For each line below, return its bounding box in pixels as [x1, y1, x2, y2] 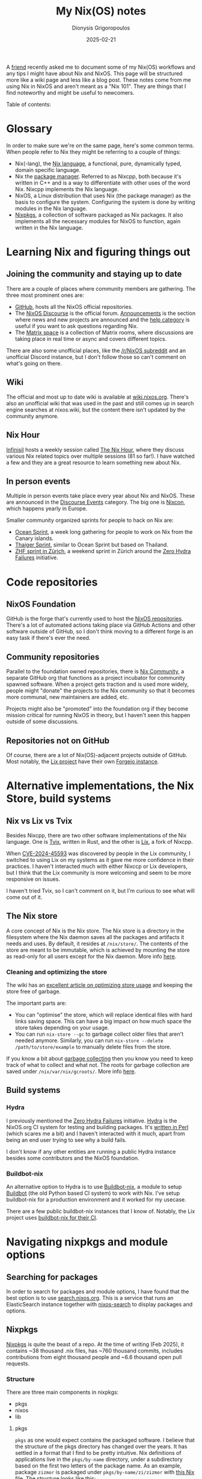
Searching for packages [6, 1272, 98, 1282]
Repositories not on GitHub [6, 735, 110, 746]
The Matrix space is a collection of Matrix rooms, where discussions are [14, 329, 194, 336]
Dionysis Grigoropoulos [72, 24, 130, 31]
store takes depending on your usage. [14, 1024, 109, 1031]
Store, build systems [6, 792, 111, 806]
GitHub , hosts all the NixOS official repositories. [14, 303, 133, 310]
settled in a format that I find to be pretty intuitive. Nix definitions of [14, 1449, 182, 1457]
